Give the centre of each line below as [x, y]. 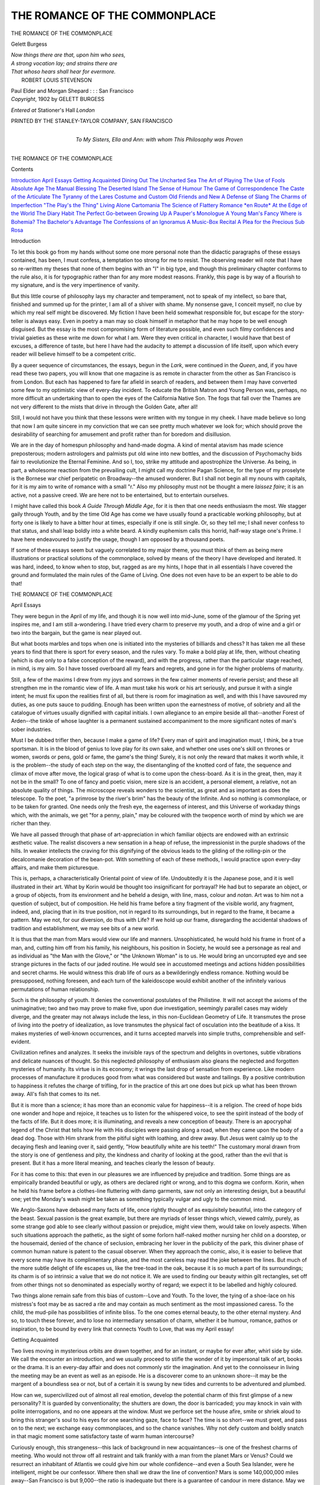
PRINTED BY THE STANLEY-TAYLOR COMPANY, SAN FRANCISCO [92, 121]
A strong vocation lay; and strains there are [64, 63]
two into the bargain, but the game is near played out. [76, 633]
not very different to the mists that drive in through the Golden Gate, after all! [104, 406]
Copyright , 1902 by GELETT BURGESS [58, 99]
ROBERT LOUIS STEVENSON [57, 80]
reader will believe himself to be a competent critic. [73, 354]
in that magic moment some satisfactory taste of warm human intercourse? [103, 1436]
